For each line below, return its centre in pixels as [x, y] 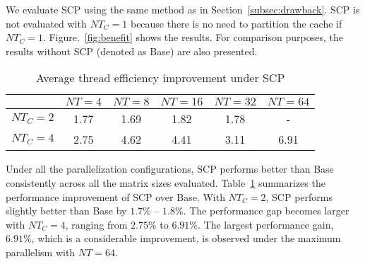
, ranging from [96, 224]
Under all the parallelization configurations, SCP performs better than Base [170, 169]
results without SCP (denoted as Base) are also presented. [132, 51]
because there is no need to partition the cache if [236, 23]
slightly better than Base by [66, 211]
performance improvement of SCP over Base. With [115, 196]
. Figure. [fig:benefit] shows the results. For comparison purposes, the [193, 37]
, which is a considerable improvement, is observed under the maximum [186, 238]
